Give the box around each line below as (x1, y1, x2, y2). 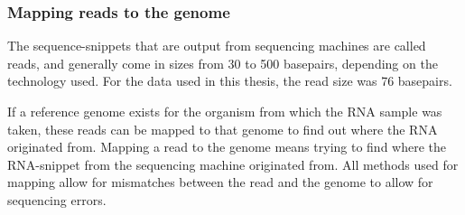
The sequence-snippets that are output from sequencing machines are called (7, 36, 426, 55)
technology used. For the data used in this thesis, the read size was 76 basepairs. (7, 71, 452, 90)
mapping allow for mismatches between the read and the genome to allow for (7, 173, 433, 192)
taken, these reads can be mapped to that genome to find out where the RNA (7, 119, 438, 138)
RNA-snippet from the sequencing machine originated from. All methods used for (7, 154, 459, 173)
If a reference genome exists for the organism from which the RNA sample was (7, 102, 442, 120)
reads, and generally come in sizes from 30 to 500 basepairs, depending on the (7, 53, 438, 72)
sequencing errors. (7, 190, 107, 209)
